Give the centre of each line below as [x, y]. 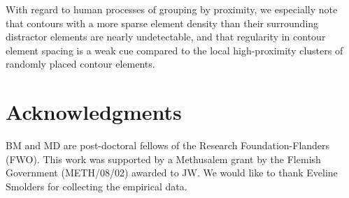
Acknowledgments [94, 112]
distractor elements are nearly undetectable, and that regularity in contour [166, 37]
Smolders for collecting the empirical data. [97, 186]
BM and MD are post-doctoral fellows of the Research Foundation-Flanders [168, 145]
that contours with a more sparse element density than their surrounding [162, 23]
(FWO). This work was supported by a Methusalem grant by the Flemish [163, 159]
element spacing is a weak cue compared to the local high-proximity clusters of [174, 50]
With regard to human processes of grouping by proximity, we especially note [172, 9]
